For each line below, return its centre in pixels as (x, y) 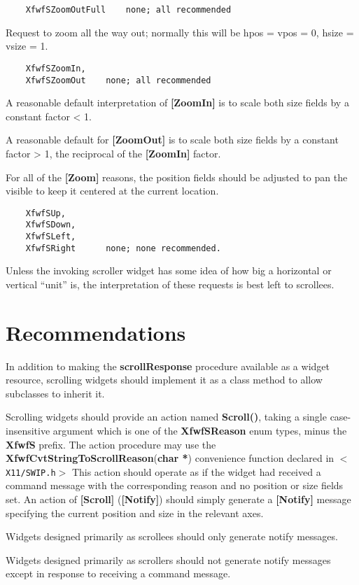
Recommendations (96, 332)
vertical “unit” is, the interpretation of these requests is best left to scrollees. (170, 284)
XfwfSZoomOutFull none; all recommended (128, 10)
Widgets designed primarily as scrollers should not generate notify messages (168, 559)
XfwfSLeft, (51, 237)
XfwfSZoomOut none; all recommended (118, 80)
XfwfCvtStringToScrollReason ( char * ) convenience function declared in (170, 458)
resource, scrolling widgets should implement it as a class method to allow (164, 380)
